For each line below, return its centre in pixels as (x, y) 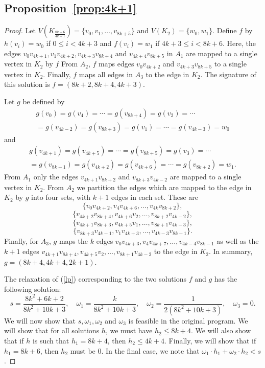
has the (226, 279)
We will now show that (40, 320)
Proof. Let (20, 30)
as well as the (238, 240)
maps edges (116, 64)
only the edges (56, 177)
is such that (51, 340)
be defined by (44, 101)
